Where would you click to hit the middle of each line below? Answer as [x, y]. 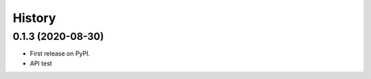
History [34, 18]
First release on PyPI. [60, 54]
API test [41, 63]
